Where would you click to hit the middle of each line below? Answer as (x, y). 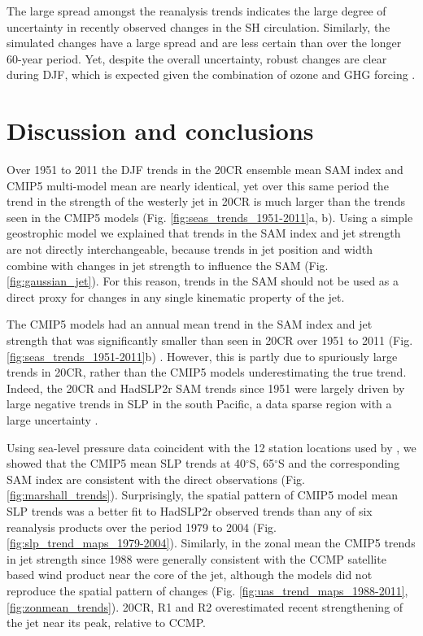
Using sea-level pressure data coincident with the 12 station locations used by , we (211, 447)
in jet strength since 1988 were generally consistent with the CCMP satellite (196, 558)
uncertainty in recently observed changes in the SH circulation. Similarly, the (198, 26)
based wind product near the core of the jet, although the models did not (190, 575)
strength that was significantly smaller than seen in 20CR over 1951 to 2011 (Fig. (210, 340)
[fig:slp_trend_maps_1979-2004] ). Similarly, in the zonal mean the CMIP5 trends (211, 543)
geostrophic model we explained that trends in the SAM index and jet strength (204, 233)
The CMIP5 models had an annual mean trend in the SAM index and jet (190, 324)
